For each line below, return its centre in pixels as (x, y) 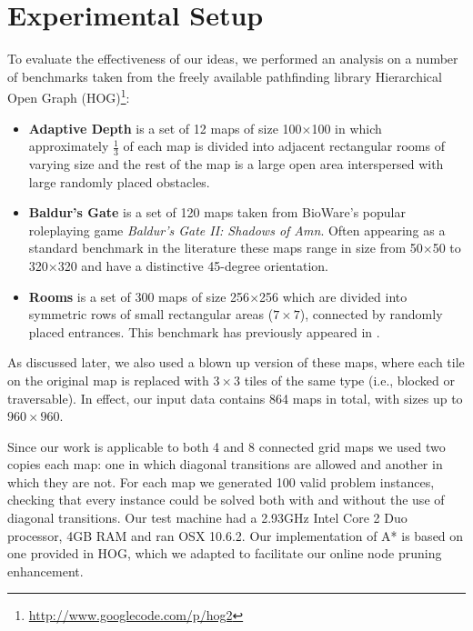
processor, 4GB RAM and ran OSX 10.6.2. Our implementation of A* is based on (236, 535)
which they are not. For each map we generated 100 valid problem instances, (221, 481)
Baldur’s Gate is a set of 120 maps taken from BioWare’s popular (217, 212)
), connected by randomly (371, 314)
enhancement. (45, 571)
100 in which (347, 128)
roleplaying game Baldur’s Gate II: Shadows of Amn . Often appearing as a (237, 230)
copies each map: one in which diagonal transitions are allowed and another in (225, 464)
